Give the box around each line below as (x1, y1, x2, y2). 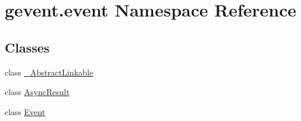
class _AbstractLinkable (5, 66, 93, 78)
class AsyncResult (5, 86, 70, 98)
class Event (5, 105, 46, 117)
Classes (5, 38, 50, 56)
